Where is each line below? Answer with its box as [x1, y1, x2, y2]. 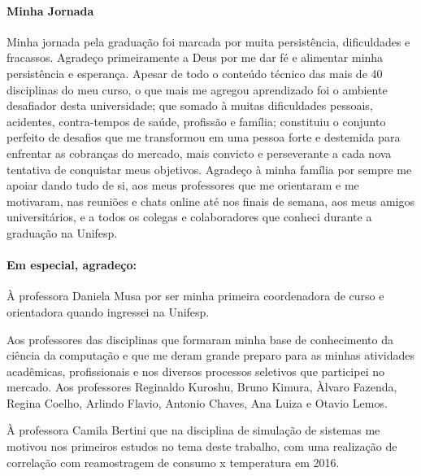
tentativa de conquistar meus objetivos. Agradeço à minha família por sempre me [7, 160, 412, 177]
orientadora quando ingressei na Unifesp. [7, 303, 210, 320]
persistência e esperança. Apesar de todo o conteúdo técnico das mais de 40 [7, 64, 383, 81]
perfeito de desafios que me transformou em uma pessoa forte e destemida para [7, 129, 401, 146]
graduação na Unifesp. [7, 224, 118, 241]
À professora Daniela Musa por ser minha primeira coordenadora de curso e [7, 287, 384, 304]
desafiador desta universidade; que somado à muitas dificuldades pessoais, [7, 97, 373, 114]
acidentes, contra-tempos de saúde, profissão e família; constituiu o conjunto [7, 112, 386, 129]
